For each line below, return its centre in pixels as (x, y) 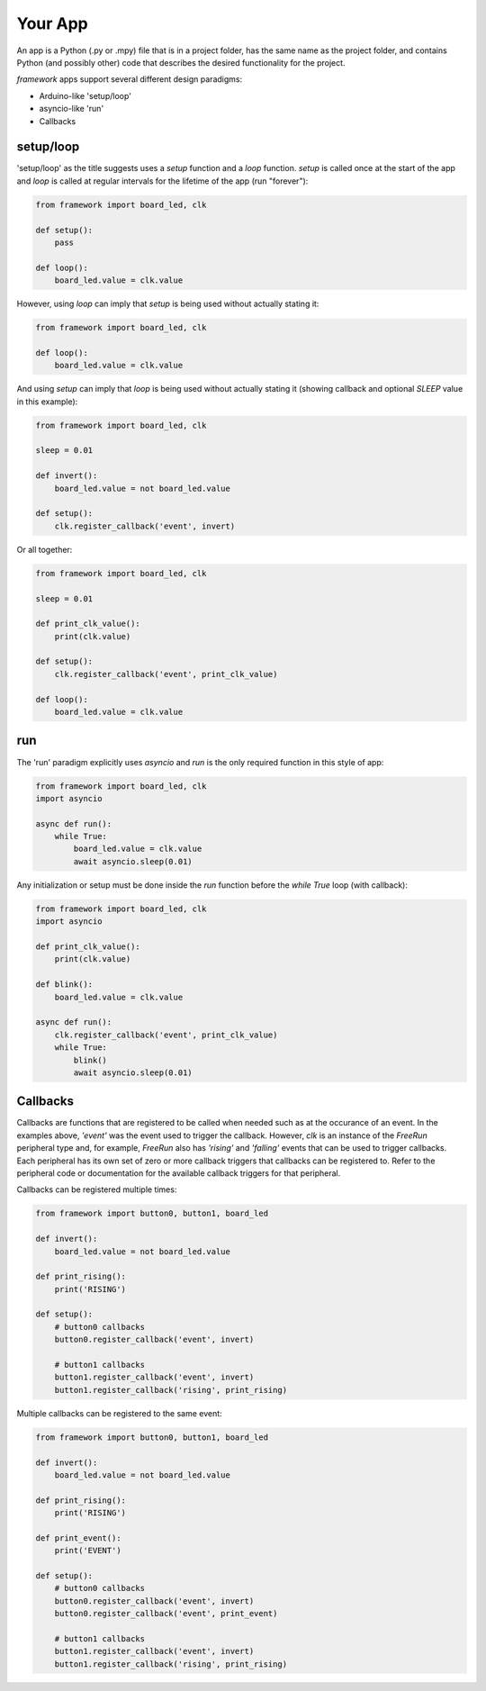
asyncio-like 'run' (72, 109)
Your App (53, 23)
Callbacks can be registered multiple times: (97, 1189)
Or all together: (45, 549)
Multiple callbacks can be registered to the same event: (119, 1413)
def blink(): (64, 985)
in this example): (47, 402)
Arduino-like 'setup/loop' (85, 95)
